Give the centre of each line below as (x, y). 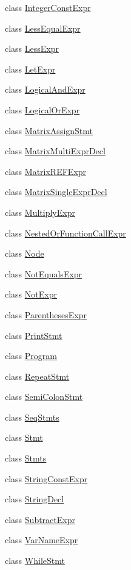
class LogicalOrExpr (42, 109)
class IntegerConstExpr (48, 7)
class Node (25, 253)
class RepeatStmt (37, 376)
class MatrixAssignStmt (49, 130)
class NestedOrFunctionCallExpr (65, 233)
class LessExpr (32, 48)
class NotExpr (31, 294)
